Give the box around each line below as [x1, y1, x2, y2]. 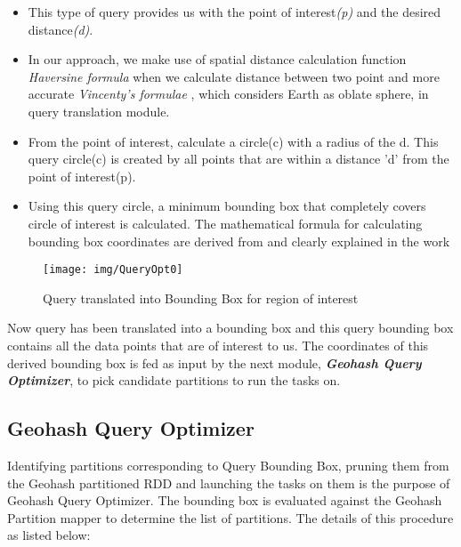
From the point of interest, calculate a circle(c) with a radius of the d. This [28, 132, 439, 150]
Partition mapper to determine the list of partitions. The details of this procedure [7, 508, 454, 527]
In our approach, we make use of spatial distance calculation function [28, 50, 407, 68]
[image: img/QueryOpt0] [43, 263, 183, 277]
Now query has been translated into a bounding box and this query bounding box [7, 318, 454, 337]
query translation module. [28, 101, 170, 120]
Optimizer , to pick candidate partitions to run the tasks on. [7, 371, 341, 390]
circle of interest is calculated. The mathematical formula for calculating [28, 213, 423, 232]
